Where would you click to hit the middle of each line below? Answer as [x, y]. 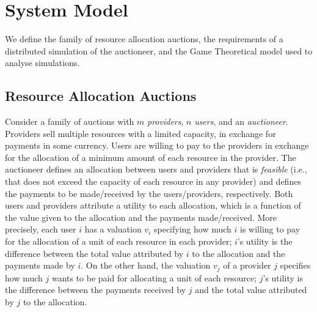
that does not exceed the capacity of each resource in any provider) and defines [153, 181]
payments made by [40, 265]
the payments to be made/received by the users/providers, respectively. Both [149, 193]
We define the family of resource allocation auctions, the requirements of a [144, 39]
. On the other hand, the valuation [146, 265]
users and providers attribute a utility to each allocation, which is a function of [153, 205]
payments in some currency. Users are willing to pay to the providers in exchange [157, 145]
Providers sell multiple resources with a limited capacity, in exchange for [140, 133]
